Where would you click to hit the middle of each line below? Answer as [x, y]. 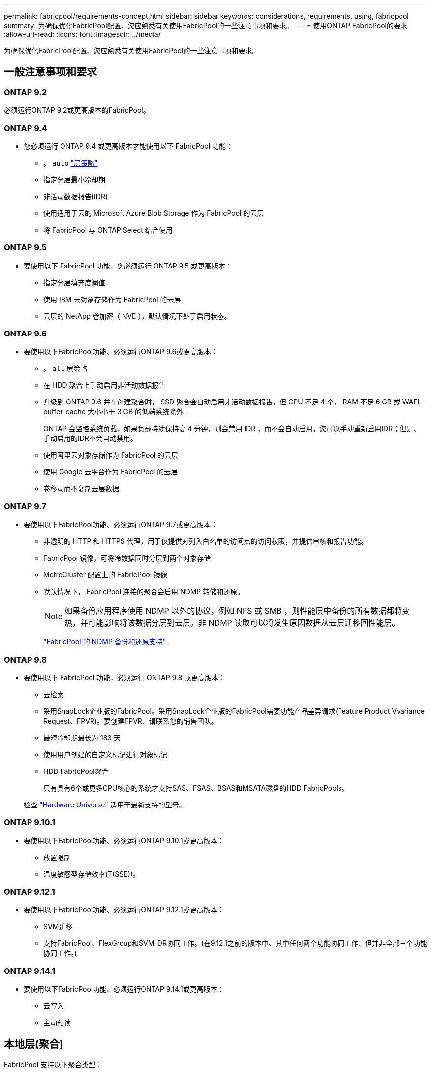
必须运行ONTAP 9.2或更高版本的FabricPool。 [77, 110]
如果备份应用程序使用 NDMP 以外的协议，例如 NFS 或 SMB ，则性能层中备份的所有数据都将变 [237, 611]
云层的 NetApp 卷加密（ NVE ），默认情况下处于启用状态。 [137, 316]
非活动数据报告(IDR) [76, 196]
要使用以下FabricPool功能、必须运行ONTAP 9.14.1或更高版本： [124, 989]
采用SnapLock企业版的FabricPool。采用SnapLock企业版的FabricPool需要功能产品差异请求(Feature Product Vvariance [234, 711]
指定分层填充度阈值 [74, 282]
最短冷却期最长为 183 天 [82, 737]
